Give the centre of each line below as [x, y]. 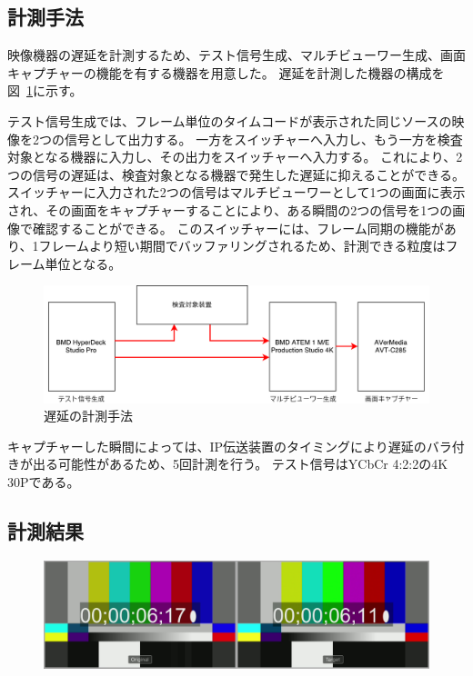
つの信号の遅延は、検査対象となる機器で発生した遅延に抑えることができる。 [236, 174]
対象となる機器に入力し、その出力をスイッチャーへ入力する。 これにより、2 [235, 157]
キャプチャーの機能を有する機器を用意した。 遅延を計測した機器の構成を [226, 72]
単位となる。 [83, 263]
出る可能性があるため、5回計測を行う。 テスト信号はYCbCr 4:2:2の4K [240, 464]
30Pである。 [44, 481]
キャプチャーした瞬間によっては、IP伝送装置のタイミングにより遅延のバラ [230, 446]
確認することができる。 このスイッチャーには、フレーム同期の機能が [238, 228]
